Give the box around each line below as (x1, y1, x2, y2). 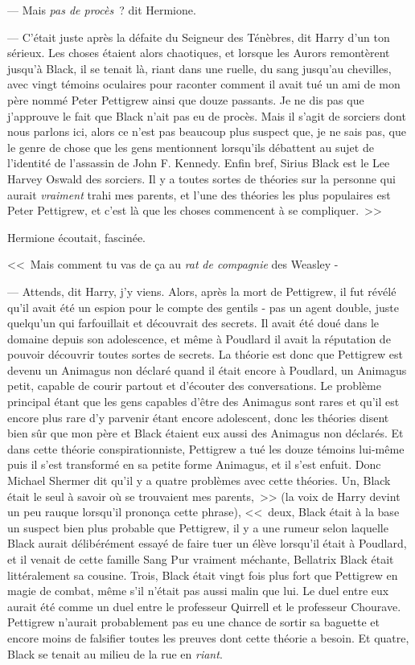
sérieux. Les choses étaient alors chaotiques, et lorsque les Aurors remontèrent (7, 44, 390, 61)
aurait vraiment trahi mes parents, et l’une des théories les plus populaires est (7, 186, 391, 203)
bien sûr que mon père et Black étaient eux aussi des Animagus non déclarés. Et (7, 425, 404, 441)
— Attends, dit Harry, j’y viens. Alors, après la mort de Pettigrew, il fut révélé (7, 282, 397, 299)
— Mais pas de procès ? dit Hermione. (7, 2, 196, 18)
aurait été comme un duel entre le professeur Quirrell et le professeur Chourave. (7, 597, 401, 614)
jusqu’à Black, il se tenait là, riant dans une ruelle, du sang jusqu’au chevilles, (7, 60, 392, 76)
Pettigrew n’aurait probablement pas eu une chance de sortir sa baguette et (7, 614, 380, 630)
